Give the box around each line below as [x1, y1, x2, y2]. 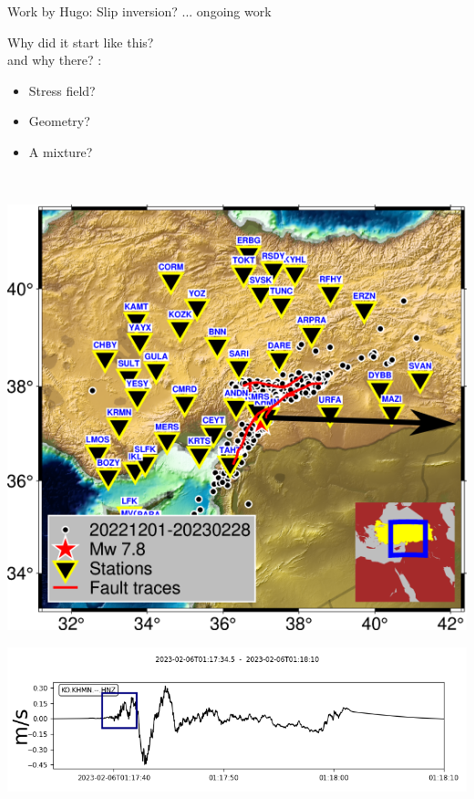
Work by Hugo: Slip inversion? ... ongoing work [7, 2, 272, 20]
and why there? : [7, 50, 102, 69]
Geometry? [28, 111, 90, 131]
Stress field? [28, 80, 96, 100]
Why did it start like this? [7, 32, 154, 51]
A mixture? [28, 142, 93, 161]
